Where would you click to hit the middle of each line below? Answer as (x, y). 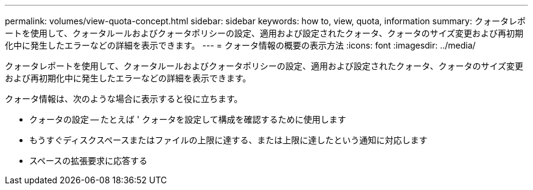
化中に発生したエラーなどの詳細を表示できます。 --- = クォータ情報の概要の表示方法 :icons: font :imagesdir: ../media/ (240, 45)
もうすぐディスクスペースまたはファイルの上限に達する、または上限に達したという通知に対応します (228, 140)
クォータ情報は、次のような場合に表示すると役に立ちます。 (124, 99)
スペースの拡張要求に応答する (89, 161)
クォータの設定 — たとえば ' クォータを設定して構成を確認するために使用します (188, 119)
